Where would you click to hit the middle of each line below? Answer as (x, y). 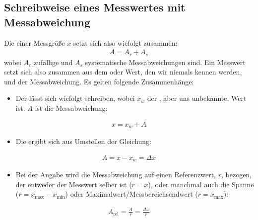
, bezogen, (236, 175)
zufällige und (53, 62)
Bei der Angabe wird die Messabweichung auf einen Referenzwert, (116, 175)
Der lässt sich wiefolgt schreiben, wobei (75, 98)
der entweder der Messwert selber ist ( (74, 184)
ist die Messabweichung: (71, 108)
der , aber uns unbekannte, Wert (197, 98)
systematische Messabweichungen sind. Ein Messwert (165, 62)
